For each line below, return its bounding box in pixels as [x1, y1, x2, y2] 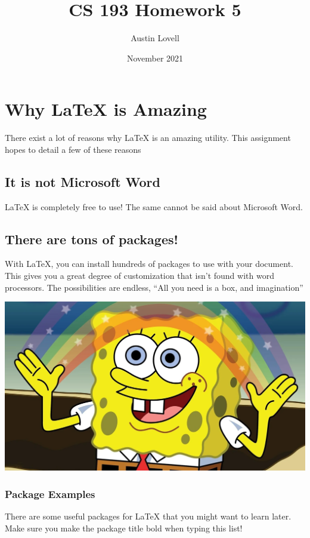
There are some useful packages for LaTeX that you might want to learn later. [5, 510, 292, 522]
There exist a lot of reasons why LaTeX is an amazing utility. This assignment [5, 131, 291, 144]
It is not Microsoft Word [5, 172, 160, 190]
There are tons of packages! [5, 229, 178, 248]
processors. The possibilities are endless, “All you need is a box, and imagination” [5, 281, 303, 293]
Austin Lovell [131, 32, 179, 44]
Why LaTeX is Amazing [5, 97, 207, 121]
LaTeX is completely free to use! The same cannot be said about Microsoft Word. [5, 200, 303, 213]
